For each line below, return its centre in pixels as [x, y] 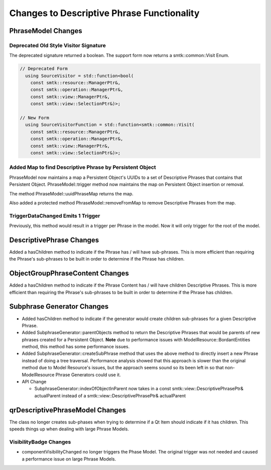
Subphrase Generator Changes [59, 306]
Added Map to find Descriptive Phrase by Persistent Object [83, 167]
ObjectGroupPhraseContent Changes [69, 273]
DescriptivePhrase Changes [54, 240]
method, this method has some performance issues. [76, 347]
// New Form [35, 118]
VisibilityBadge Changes [40, 442]
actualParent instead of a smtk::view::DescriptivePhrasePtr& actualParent [110, 395]
